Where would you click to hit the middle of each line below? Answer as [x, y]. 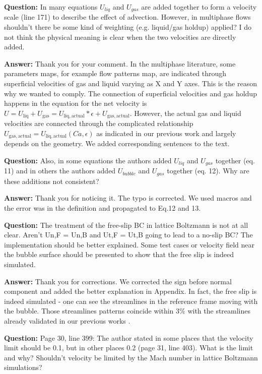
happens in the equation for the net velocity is [76, 103]
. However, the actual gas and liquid [185, 113]
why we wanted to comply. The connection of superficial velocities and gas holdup [130, 93]
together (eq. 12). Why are [208, 171]
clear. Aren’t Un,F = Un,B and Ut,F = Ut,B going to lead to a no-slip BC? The [128, 235]
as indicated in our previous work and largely [166, 133]
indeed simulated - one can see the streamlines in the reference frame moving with [131, 301]
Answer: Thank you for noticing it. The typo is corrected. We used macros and [128, 198]
